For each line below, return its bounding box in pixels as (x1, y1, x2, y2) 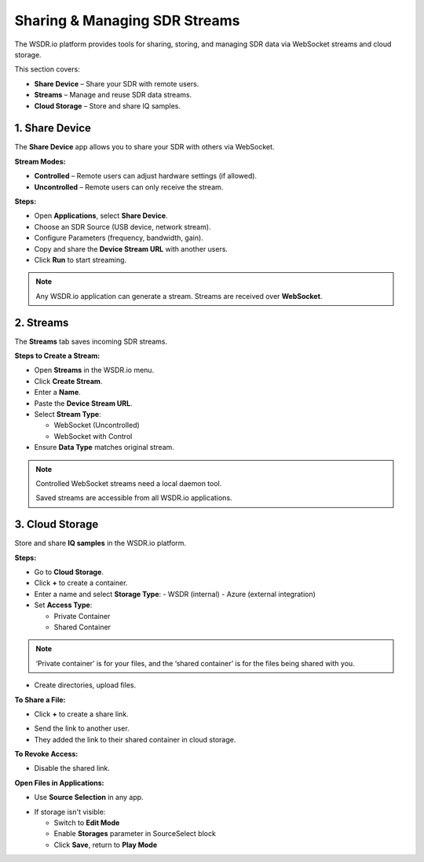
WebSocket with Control (53, 431, 133, 440)
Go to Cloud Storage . (34, 567, 104, 577)
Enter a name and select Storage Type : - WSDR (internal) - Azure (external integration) (34, 589, 316, 599)
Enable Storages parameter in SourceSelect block (53, 829, 216, 838)
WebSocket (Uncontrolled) (53, 421, 141, 430)
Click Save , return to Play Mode (53, 840, 157, 849)
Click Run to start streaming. (34, 255, 127, 264)
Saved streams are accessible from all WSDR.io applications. (35, 493, 232, 503)
